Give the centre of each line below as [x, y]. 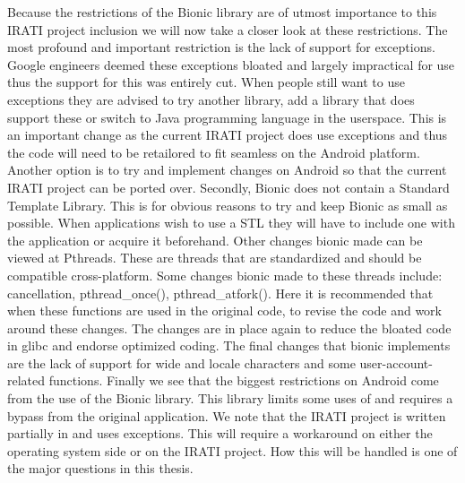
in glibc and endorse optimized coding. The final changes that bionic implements [229, 345]
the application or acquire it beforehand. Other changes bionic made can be [215, 240]
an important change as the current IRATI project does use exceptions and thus [228, 135]
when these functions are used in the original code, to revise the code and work [225, 310]
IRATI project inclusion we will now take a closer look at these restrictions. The [228, 29]
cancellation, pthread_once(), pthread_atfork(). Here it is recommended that [220, 293]
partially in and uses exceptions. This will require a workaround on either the [220, 433]
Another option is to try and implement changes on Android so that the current [227, 170]
